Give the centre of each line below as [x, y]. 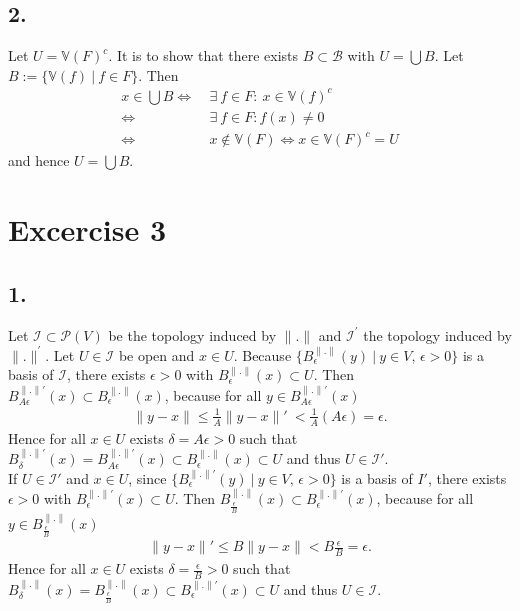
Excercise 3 [87, 229]
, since [147, 477]
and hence [39, 160]
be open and [156, 354]
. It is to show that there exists [203, 55]
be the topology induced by [192, 334]
